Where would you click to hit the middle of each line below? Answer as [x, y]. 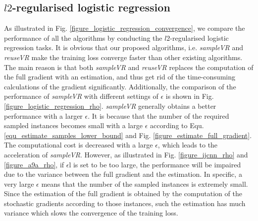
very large [19, 184]
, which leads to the [188, 145]
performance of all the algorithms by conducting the [83, 37]
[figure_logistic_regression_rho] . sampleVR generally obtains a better [110, 106]
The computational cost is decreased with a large [78, 145]
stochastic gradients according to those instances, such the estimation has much [125, 203]
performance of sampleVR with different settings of [81, 96]
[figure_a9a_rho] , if [34, 164]
